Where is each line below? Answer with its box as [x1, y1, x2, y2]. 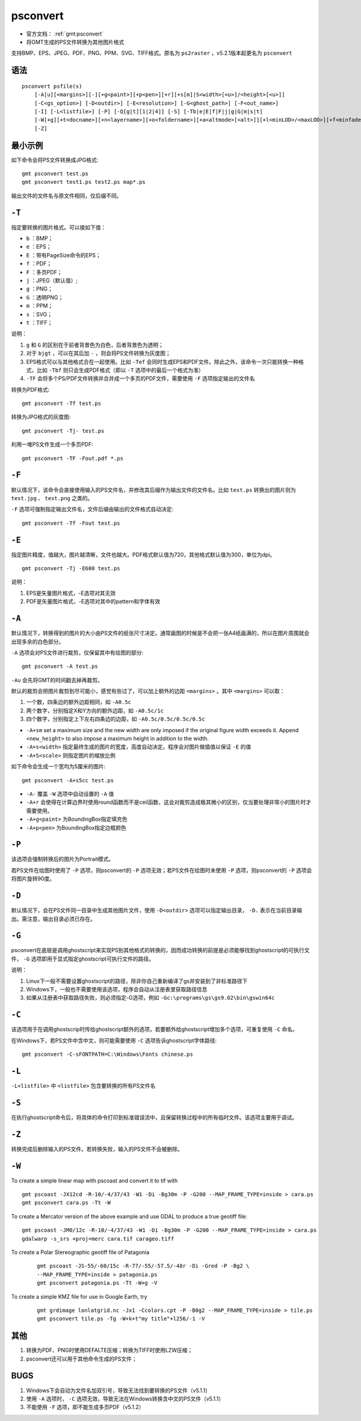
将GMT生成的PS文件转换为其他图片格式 [26, 38, 125, 45]
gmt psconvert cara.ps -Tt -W [22, 1199, 111, 1206]
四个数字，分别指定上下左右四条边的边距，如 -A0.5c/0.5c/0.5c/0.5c [26, 715, 205, 723]
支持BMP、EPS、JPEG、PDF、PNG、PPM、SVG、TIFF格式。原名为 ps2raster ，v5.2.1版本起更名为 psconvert [11, 49, 293, 57]
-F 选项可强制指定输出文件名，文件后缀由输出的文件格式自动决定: [11, 506, 174, 513]
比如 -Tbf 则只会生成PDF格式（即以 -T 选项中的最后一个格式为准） [36, 366, 204, 374]
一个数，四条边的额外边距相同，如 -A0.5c [26, 698, 132, 706]
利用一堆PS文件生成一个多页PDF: [11, 441, 93, 448]
